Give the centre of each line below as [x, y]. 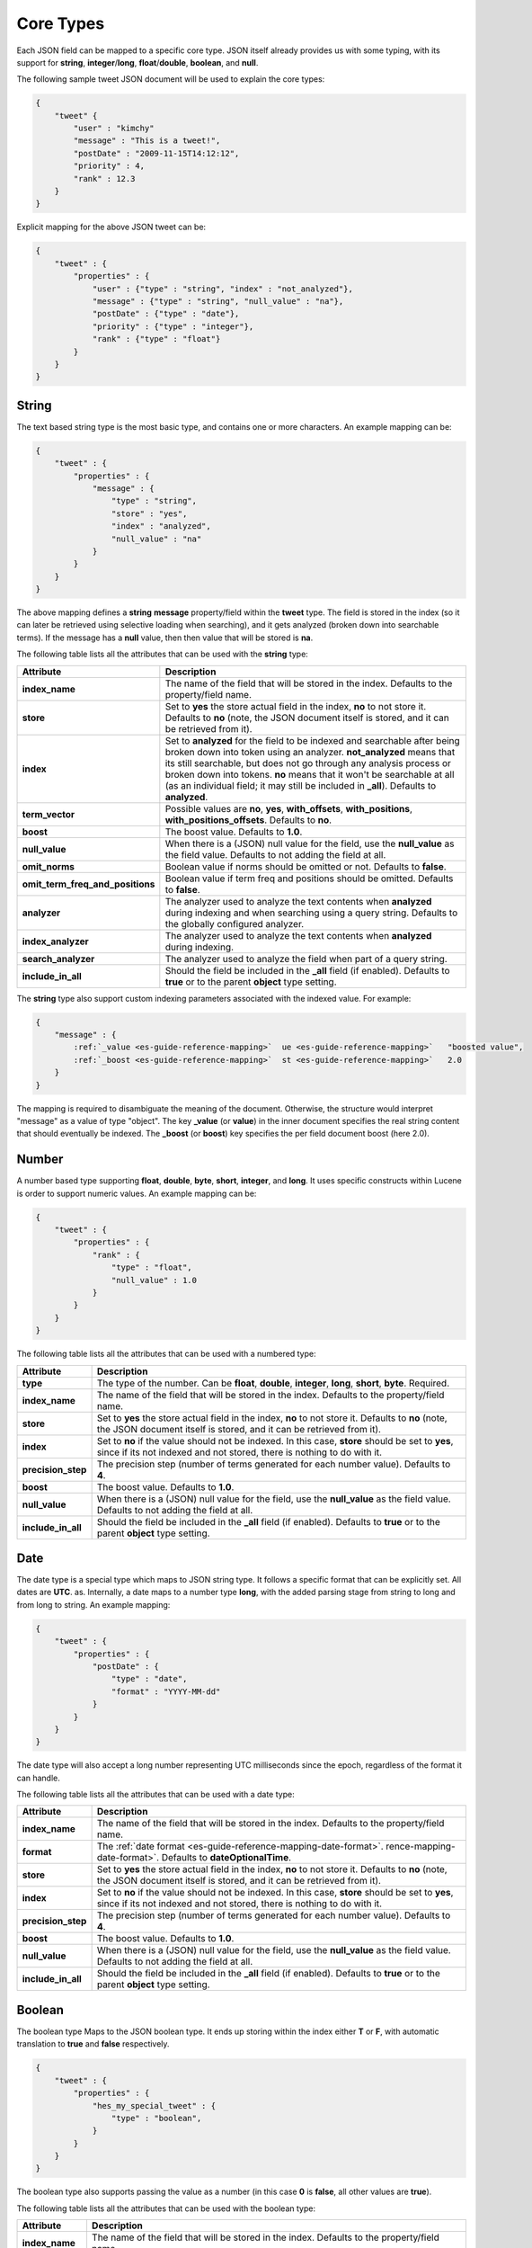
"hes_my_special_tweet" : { [154, 2105]
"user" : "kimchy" [114, 129]
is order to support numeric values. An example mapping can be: [137, 1193]
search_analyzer [58, 959]
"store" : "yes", [149, 513]
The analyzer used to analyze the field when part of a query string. [306, 959]
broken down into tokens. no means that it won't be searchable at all [310, 774]
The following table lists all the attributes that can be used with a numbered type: [166, 1354]
